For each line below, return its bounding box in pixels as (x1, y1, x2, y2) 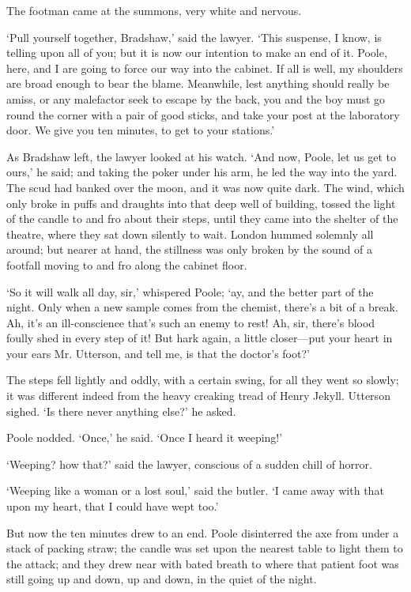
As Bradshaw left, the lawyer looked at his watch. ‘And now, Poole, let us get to (6, 148, 397, 164)
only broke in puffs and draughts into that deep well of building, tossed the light (6, 194, 396, 211)
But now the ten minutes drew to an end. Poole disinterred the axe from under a (6, 524, 399, 541)
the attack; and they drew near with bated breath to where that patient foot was (6, 555, 399, 571)
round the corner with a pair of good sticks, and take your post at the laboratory (6, 106, 400, 123)
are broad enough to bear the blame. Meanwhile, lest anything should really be (6, 75, 390, 92)
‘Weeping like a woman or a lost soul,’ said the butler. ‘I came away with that (6, 482, 384, 499)
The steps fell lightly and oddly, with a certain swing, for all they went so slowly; (6, 371, 399, 388)
